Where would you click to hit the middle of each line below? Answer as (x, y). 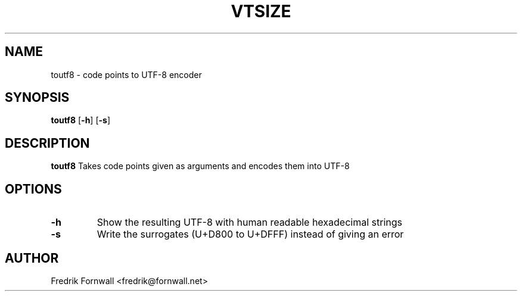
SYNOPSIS (37, 98)
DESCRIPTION (47, 143)
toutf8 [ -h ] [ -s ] (81, 120)
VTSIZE (261, 11)
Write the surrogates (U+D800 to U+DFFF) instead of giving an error (250, 234)
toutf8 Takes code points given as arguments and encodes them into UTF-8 (200, 166)
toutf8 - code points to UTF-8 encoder (126, 74)
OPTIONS (33, 189)
